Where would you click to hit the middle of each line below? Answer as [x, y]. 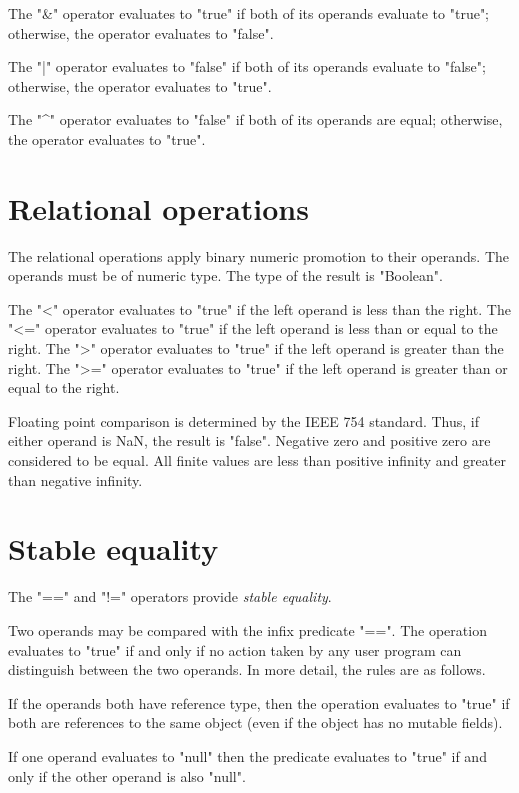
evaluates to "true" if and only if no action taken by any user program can [235, 649]
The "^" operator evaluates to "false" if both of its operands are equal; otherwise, [255, 119]
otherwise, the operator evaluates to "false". [141, 32]
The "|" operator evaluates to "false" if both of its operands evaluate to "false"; [247, 66]
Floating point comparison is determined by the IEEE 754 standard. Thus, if [244, 420]
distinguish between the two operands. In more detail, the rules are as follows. [247, 669]
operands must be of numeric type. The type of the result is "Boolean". [225, 275]
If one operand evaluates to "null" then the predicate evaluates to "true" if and [247, 755]
